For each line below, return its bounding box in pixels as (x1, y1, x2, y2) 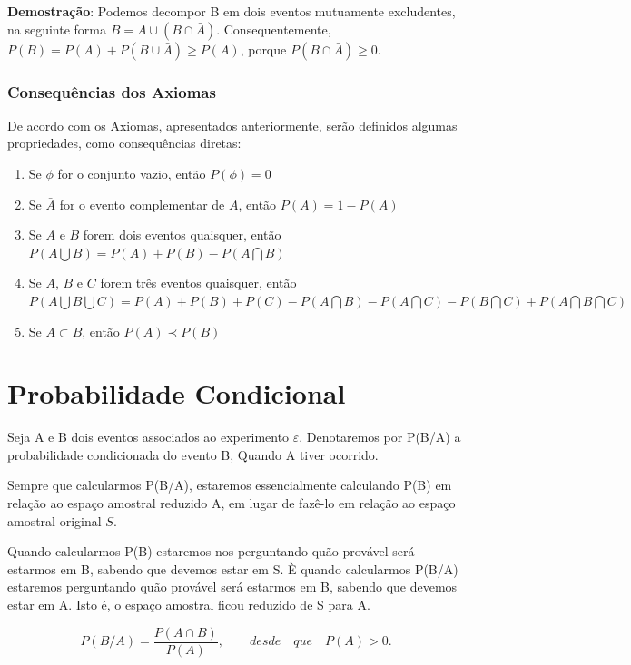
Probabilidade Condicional (7, 375, 346, 412)
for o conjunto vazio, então (57, 164, 206, 182)
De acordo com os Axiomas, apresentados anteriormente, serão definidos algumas (7, 115, 458, 134)
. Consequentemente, (216, 19, 331, 38)
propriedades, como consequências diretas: (7, 133, 242, 152)
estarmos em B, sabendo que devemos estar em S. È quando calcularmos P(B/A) (7, 559, 458, 578)
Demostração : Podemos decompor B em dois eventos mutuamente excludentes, (7, 2, 456, 20)
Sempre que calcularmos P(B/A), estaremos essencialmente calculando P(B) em (7, 475, 452, 494)
